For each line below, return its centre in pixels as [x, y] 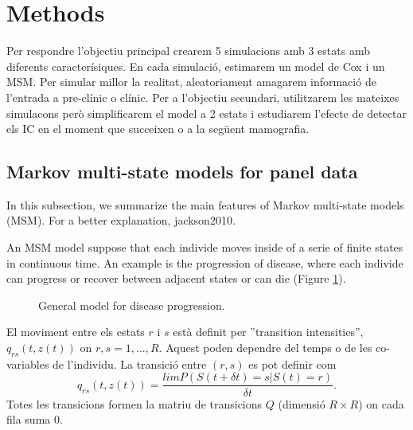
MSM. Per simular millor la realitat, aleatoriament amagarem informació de [191, 82]
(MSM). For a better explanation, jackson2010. [121, 220]
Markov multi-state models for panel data [182, 172]
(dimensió [302, 403]
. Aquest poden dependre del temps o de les [265, 348]
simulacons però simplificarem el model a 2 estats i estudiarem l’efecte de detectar [206, 113]
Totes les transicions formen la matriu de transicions [134, 403]
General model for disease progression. [132, 305]
